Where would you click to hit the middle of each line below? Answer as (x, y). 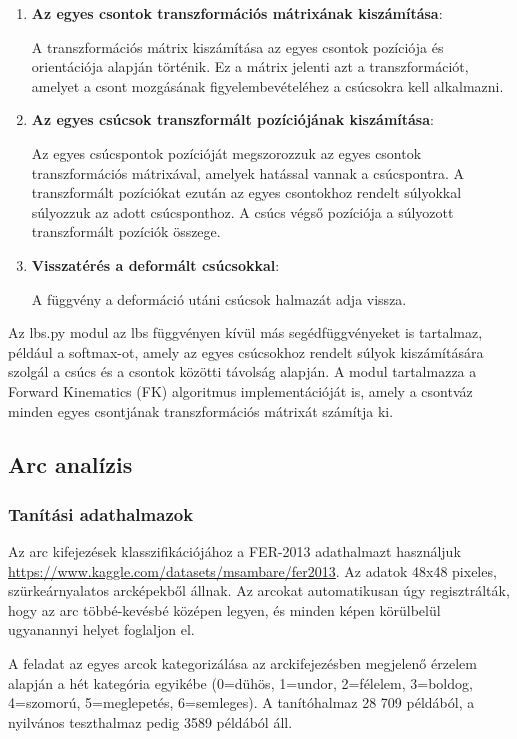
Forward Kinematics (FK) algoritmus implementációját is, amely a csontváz (240, 390)
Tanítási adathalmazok (101, 513)
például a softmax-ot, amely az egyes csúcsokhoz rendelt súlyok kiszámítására (246, 351)
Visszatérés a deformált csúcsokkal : (155, 264)
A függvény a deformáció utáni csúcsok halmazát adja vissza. (219, 298)
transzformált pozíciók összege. (126, 231)
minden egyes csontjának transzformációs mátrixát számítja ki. (201, 410)
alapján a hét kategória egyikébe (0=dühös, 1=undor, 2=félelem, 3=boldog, (240, 682)
